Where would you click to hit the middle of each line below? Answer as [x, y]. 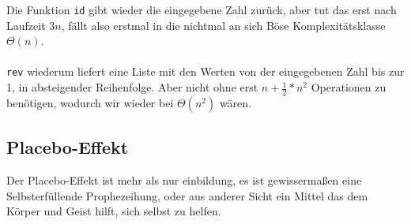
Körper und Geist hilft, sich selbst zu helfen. [114, 211]
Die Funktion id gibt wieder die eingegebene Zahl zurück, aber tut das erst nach [202, 9]
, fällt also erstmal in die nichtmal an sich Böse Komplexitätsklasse [223, 25]
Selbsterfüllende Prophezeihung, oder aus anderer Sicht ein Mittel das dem [187, 195]
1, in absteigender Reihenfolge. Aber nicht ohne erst [132, 87]
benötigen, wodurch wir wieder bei [90, 102]
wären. [235, 102]
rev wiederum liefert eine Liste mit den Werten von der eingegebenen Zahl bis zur [205, 71]
